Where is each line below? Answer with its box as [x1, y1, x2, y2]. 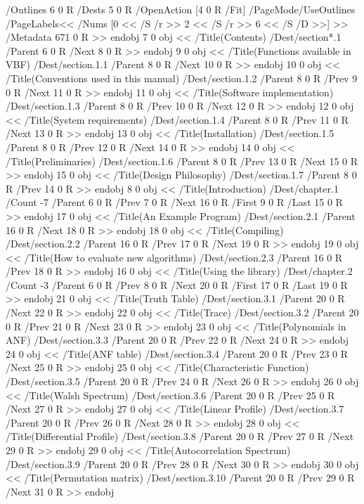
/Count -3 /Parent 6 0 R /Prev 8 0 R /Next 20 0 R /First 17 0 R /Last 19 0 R [6, 277, 348, 292]
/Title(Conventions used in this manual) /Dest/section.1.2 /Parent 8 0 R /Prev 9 [6, 70, 358, 85]
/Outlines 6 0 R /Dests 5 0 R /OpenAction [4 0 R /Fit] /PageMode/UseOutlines [6, 2, 356, 16]
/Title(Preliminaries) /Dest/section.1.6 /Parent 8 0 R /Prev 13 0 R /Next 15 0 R [6, 153, 358, 168]
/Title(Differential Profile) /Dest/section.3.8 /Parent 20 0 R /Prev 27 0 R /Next [6, 429, 354, 444]
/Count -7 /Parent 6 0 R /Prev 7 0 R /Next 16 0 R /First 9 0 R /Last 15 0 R [6, 195, 343, 209]
